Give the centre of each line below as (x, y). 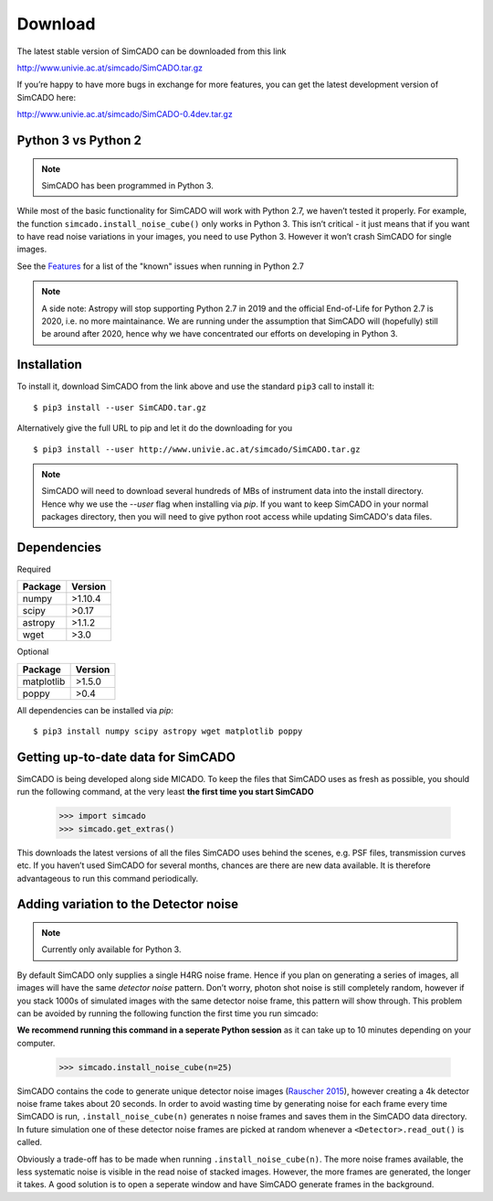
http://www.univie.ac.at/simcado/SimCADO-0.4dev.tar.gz (125, 114)
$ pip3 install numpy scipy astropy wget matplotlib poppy (168, 731)
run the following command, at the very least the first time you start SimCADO (165, 792)
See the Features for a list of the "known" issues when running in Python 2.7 (161, 266)
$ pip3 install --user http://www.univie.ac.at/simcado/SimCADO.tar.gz (197, 449)
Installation (49, 365)
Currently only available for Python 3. (111, 949)
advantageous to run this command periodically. (108, 878)
